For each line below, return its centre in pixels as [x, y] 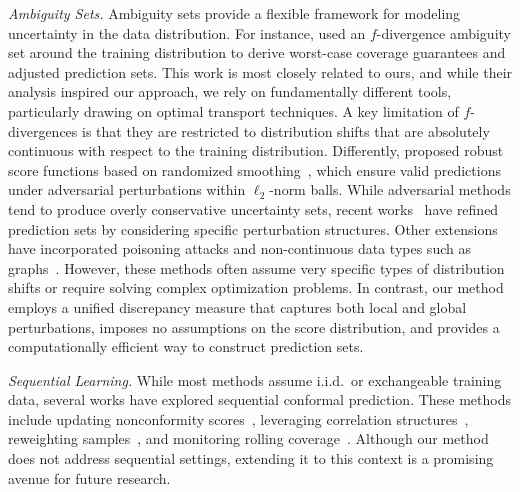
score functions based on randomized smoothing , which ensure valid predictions [254, 169]
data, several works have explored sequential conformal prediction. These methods [260, 399]
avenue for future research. [89, 477]
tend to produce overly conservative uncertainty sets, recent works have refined [253, 208]
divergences [43, 130]
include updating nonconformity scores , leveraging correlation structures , [238, 418]
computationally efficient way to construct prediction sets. [186, 346]
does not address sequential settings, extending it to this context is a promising [251, 458]
